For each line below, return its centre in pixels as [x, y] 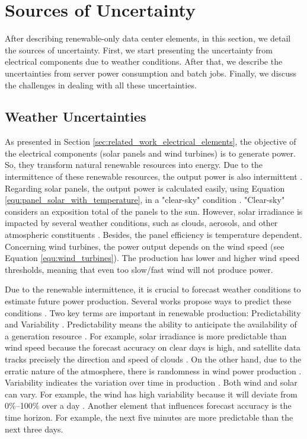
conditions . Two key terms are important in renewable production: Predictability [153, 312]
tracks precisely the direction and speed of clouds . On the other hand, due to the [153, 359]
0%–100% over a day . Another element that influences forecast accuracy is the [148, 405]
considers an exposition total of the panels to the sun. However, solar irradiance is [154, 211]
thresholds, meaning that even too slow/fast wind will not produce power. [139, 269]
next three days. [34, 429]
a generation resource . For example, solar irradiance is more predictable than [146, 335]
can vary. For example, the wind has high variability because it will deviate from [151, 394]
